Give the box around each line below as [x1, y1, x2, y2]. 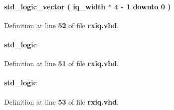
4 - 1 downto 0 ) [114, 1, 171, 11]
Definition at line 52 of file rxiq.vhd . [4, 20, 119, 30]
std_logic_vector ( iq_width [4, 1, 106, 11]
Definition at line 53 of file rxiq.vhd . [4, 96, 119, 107]
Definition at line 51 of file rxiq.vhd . [4, 58, 119, 69]
